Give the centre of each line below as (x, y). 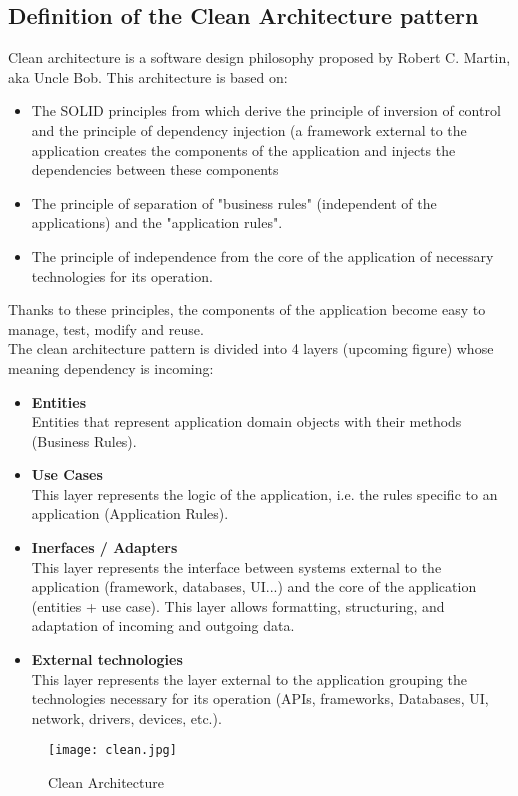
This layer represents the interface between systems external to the (236, 566)
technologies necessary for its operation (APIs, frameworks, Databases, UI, (260, 698)
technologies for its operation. (122, 275)
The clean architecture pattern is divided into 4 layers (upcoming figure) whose (251, 348)
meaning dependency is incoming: (111, 367)
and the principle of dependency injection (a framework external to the (249, 129)
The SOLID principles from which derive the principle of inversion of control (266, 110)
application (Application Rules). (130, 513)
